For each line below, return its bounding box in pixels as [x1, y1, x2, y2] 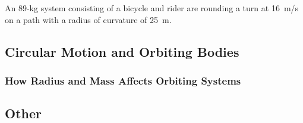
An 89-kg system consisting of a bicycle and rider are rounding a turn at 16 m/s [5, 2, 299, 14]
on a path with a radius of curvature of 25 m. [5, 13, 172, 25]
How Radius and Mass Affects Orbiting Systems [5, 73, 241, 88]
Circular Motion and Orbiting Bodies [5, 42, 239, 60]
